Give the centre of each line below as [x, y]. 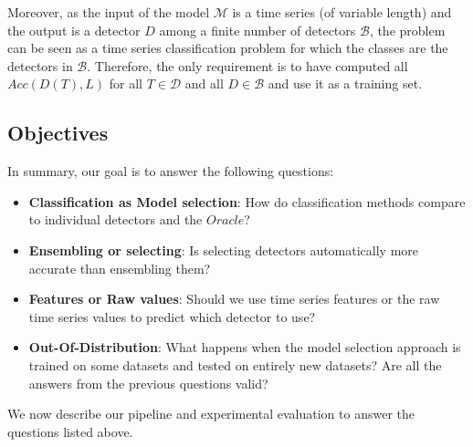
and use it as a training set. [345, 83]
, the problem [407, 30]
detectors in [40, 65]
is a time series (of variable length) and [342, 12]
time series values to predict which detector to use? [172, 316]
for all [126, 83]
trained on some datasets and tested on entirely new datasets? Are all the [235, 364]
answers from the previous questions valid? [148, 383]
